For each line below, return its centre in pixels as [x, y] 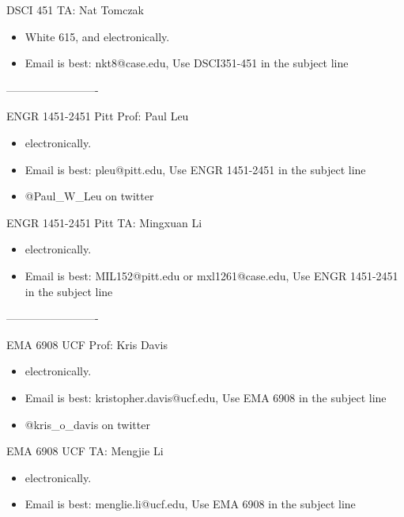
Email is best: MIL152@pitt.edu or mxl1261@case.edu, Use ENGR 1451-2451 [211, 275]
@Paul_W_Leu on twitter [89, 196]
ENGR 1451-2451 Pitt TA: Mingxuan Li [104, 222]
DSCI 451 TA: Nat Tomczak [76, 10]
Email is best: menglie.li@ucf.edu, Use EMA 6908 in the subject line [190, 504]
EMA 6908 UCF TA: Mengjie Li [85, 451]
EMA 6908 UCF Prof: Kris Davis [87, 344]
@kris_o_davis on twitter [87, 424]
